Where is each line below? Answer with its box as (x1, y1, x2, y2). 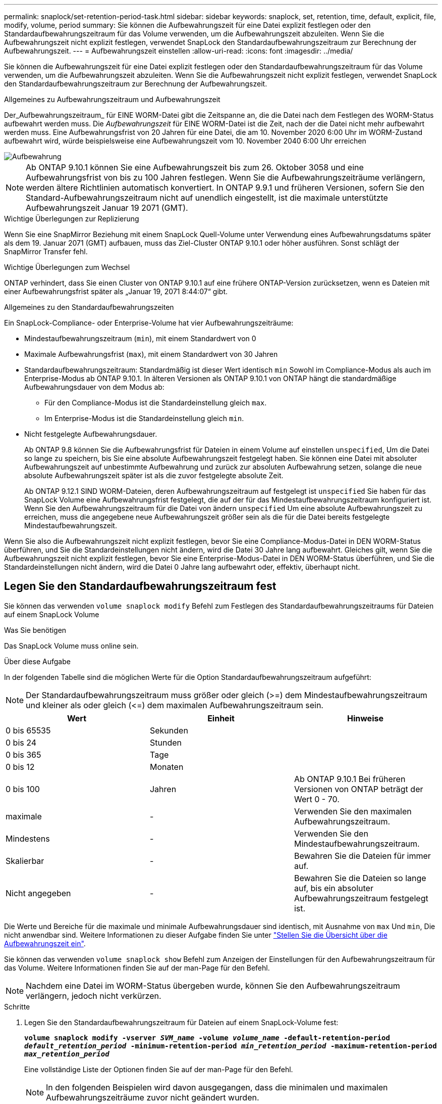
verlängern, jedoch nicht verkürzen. (26, 990, 161, 1001)
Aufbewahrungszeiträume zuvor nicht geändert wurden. (46, 1092, 259, 1102)
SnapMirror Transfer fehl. (4, 247, 88, 256)
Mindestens (6, 833, 50, 844)
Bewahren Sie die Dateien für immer (294, 850, 431, 861)
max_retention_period (24, 1049, 109, 1058)
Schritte (4, 1002, 30, 1011)
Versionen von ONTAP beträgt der (294, 784, 423, 794)
